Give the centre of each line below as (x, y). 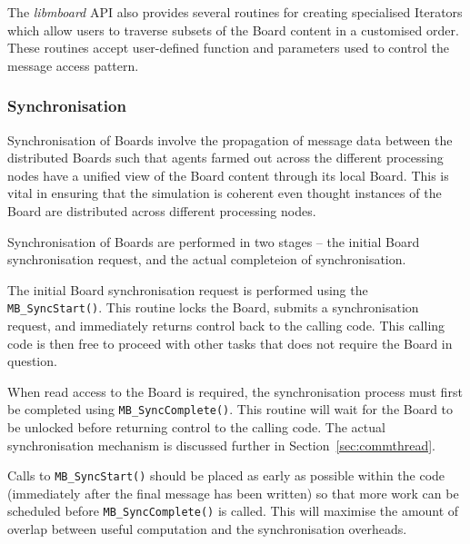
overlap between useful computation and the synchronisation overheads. (207, 529)
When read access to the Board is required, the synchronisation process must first (235, 391)
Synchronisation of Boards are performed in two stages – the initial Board (214, 241)
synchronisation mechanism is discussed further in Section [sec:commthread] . (221, 445)
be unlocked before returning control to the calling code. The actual (196, 427)
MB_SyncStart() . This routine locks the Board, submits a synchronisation (213, 307)
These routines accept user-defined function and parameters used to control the (228, 48)
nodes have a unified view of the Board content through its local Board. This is (228, 175)
